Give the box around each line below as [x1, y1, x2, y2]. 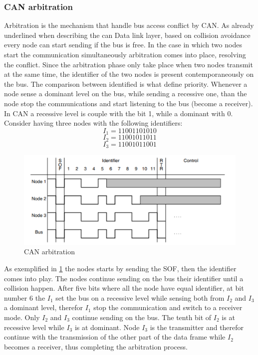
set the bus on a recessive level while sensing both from [55, 292, 225, 303]
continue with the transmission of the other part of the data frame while [4, 332, 226, 342]
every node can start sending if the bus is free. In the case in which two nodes [4, 39, 242, 50]
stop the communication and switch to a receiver [93, 302, 243, 313]
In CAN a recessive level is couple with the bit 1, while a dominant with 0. [4, 108, 233, 118]
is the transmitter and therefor [150, 322, 244, 332]
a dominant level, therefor [4, 302, 83, 313]
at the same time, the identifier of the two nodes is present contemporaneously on [4, 69, 254, 79]
